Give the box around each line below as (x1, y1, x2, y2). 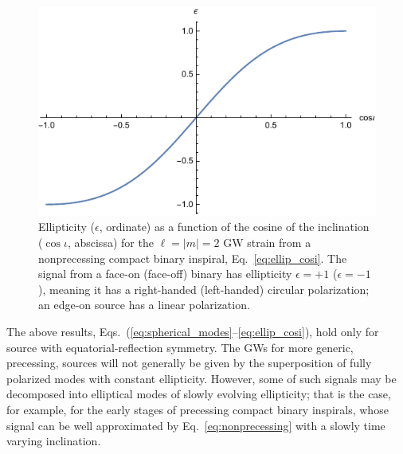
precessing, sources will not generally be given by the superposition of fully (6, 354, 372, 371)
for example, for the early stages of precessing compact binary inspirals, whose (6, 401, 389, 417)
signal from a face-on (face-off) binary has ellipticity (38, 265, 292, 282)
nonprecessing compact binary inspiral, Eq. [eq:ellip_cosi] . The (38, 249, 347, 266)
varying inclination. (6, 432, 101, 449)
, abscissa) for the (67, 234, 154, 251)
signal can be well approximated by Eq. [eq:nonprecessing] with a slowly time (6, 417, 385, 433)
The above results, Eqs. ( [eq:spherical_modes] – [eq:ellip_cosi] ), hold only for (6, 323, 379, 339)
